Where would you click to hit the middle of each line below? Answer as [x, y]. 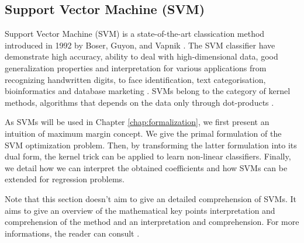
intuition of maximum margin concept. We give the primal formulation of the [143, 133]
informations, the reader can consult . [72, 233]
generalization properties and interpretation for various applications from [136, 67]
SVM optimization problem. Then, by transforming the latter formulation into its [151, 145]
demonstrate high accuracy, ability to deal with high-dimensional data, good [141, 56]
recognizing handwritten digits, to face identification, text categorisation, [135, 79]
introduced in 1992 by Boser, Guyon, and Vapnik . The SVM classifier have [140, 45]
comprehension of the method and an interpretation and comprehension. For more [152, 222]
